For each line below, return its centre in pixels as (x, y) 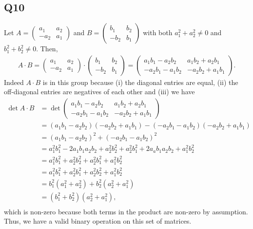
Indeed (14, 82)
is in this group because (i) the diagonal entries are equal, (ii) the (140, 82)
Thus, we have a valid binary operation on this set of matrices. (98, 221)
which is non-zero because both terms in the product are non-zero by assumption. (126, 211)
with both (158, 32)
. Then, (47, 49)
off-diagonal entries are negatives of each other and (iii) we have (99, 92)
